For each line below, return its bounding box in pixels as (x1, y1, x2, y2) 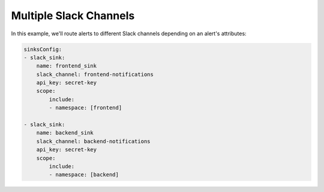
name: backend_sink (36, 129, 94, 136)
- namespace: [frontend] (49, 105, 122, 111)
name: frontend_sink (36, 63, 97, 69)
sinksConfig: (23, 45, 62, 53)
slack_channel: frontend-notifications (36, 71, 154, 78)
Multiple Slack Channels (11, 9, 135, 22)
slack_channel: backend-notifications (36, 138, 151, 145)
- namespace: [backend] (49, 171, 119, 178)
